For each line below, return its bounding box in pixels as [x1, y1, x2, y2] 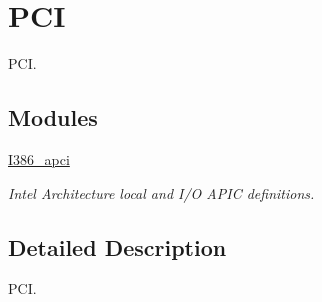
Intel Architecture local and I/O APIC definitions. [8, 182, 315, 203]
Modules [8, 102, 98, 133]
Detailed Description [8, 231, 227, 262]
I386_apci [8, 148, 70, 169]
